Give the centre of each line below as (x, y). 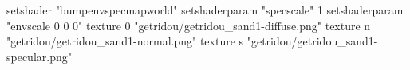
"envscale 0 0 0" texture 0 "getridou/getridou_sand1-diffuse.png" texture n (189, 25)
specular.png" (39, 56)
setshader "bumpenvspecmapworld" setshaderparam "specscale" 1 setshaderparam (205, 10)
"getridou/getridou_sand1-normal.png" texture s (125, 41)
